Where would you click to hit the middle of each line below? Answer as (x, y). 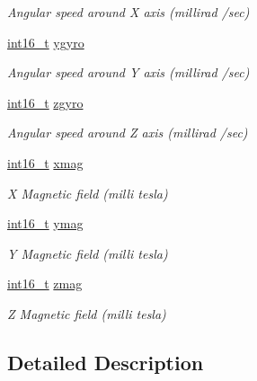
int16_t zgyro (45, 102)
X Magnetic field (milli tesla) (88, 193)
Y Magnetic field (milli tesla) (88, 253)
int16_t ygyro (46, 42)
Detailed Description (106, 362)
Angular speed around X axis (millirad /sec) (128, 12)
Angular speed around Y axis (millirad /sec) (128, 72)
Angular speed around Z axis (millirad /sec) (128, 133)
